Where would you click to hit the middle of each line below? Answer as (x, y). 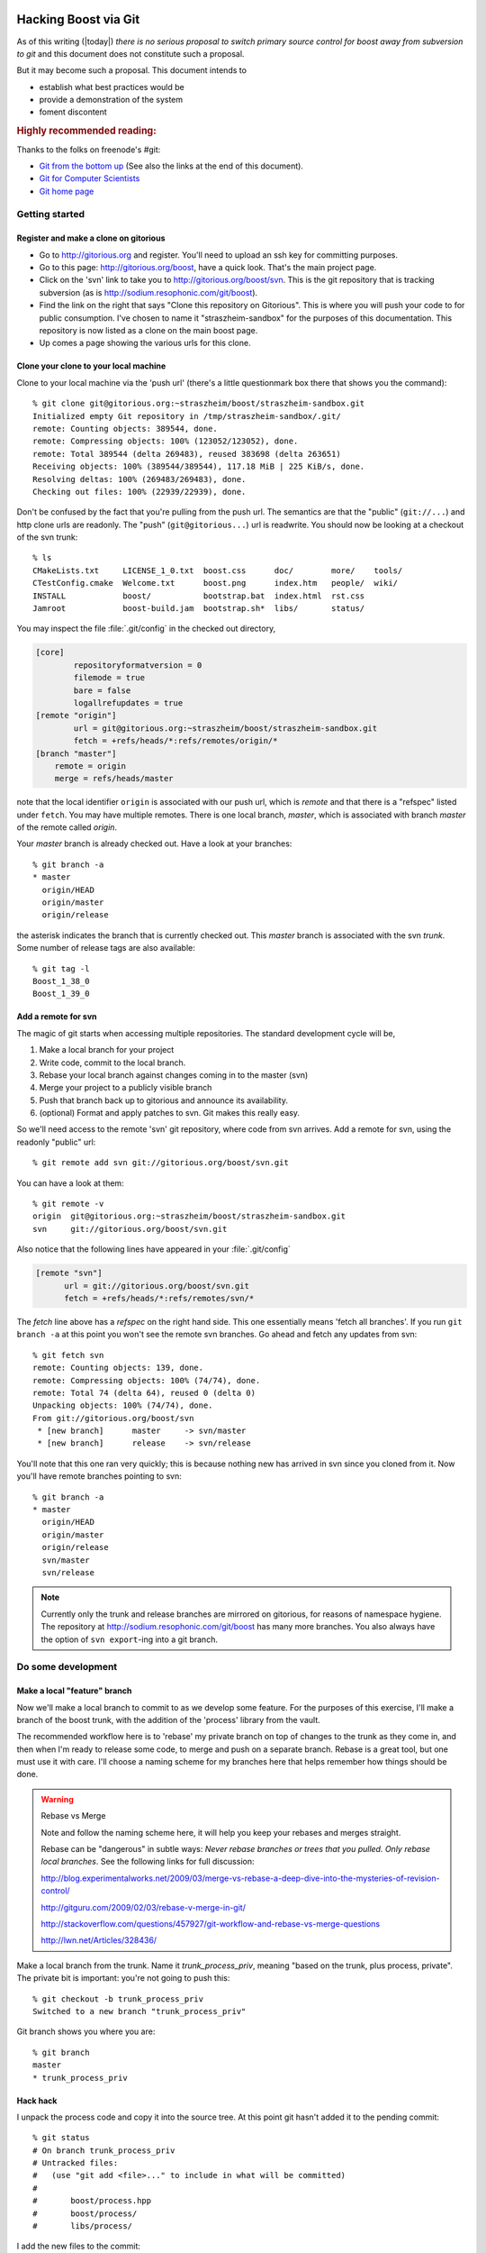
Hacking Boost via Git (78, 19)
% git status (61, 2138)
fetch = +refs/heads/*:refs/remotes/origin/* (175, 741)
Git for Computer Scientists (90, 178)
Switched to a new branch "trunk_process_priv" (139, 2011)
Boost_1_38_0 (61, 981)
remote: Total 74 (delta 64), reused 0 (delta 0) (144, 1393)
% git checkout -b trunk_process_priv (118, 1999)
